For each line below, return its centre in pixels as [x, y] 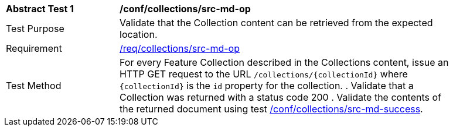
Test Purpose [35, 29]
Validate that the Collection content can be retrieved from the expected [276, 23]
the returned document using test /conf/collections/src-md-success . [271, 109]
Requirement [34, 48]
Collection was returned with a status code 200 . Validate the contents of [281, 97]
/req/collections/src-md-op [180, 48]
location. [139, 34]
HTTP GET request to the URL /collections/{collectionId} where [264, 74]
